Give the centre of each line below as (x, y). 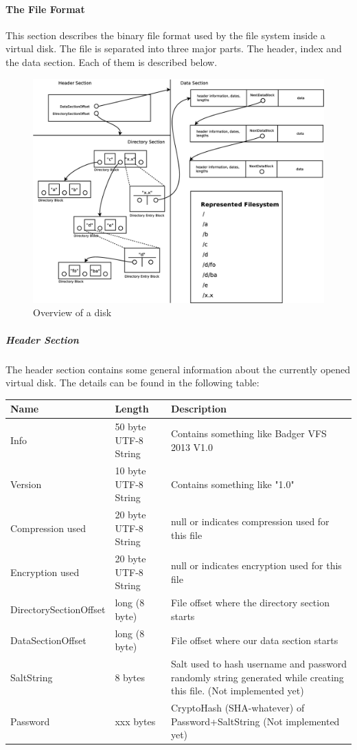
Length (132, 409)
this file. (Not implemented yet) (237, 691)
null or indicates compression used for (250, 521)
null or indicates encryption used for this (256, 565)
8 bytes (130, 677)
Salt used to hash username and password (258, 664)
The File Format (45, 9)
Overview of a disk (72, 312)
